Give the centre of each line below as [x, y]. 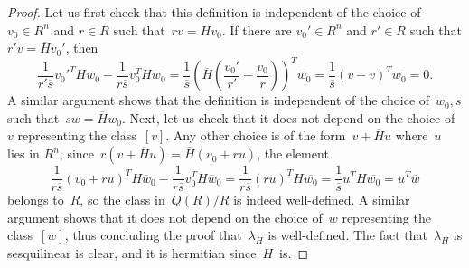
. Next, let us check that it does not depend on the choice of [288, 117]
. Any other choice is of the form [256, 135]
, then [82, 48]
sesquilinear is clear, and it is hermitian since [132, 252]
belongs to [36, 200]
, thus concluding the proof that [153, 235]
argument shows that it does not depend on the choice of [165, 217]
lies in [23, 153]
